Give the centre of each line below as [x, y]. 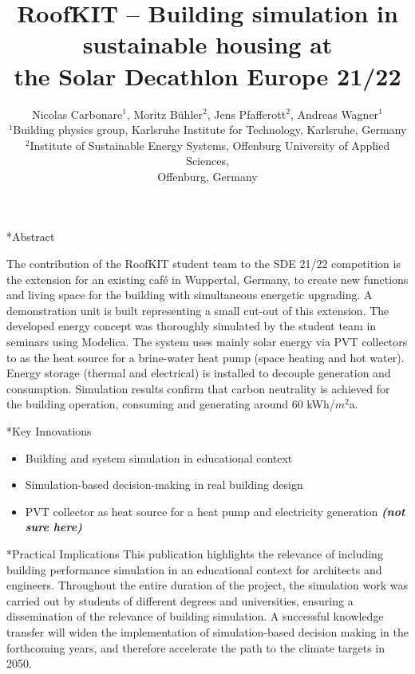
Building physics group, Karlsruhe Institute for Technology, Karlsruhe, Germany [210, 130]
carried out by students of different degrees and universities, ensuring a [180, 600]
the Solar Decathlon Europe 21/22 [207, 75]
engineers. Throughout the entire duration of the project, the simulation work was [207, 585]
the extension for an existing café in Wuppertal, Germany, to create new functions [207, 279]
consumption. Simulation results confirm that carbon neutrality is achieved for [198, 388]
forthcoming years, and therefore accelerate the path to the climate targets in [196, 647]
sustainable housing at [207, 44]
